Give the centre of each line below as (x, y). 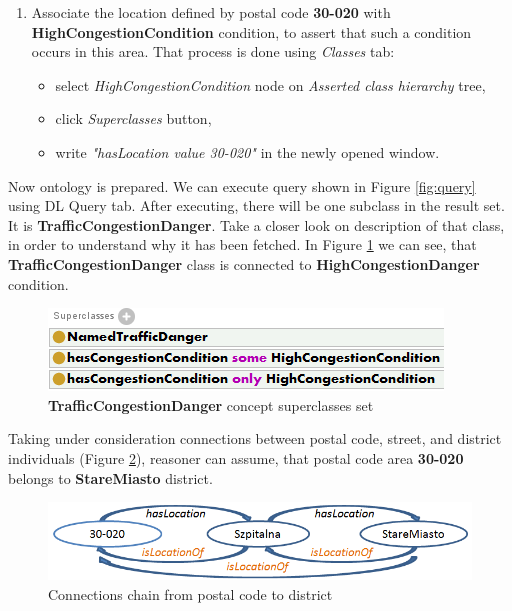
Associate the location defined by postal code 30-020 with (211, 12)
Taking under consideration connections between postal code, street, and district (255, 438)
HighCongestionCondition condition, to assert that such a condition (251, 31)
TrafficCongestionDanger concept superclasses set (211, 404)
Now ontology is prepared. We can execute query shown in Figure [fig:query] (242, 185)
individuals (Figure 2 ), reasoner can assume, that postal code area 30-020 (236, 457)
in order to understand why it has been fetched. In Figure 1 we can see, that (242, 244)
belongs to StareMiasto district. (110, 477)
